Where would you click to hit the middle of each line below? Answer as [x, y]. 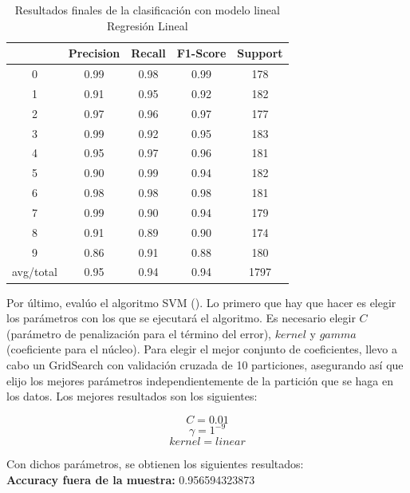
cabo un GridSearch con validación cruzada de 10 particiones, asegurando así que [205, 364]
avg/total [35, 272]
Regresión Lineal [147, 25]
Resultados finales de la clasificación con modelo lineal [147, 10]
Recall [148, 53]
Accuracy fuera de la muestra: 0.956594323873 [131, 479]
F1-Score [201, 53]
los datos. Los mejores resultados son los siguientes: [132, 396]
